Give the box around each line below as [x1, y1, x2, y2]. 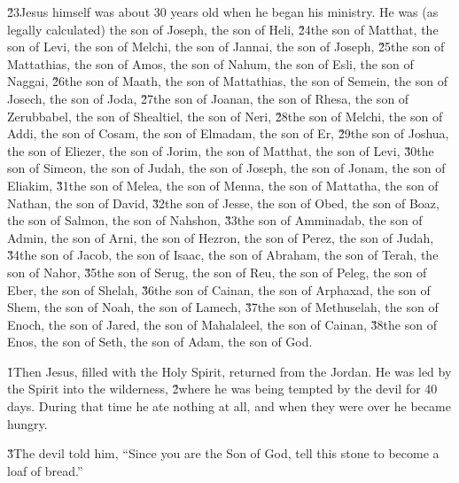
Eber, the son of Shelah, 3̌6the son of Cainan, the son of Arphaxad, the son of [7, 280, 431, 299]
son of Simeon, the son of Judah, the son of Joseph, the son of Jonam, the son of [7, 159, 446, 177]
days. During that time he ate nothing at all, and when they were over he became [7, 397, 451, 416]
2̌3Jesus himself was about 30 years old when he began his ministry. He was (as [7, 3, 439, 20]
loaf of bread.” [7, 461, 83, 479]
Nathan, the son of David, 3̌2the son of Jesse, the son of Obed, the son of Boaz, [7, 193, 440, 212]
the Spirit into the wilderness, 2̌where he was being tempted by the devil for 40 [7, 379, 438, 398]
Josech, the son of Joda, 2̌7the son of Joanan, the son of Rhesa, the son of [7, 89, 409, 107]
